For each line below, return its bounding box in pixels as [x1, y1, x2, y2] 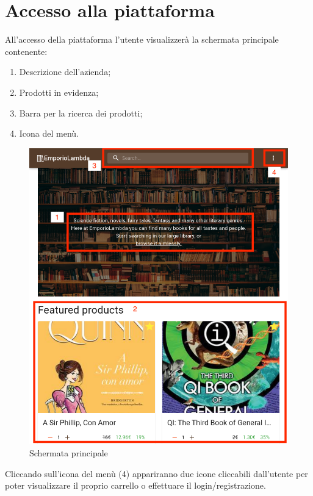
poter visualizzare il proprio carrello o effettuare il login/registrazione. [5, 479, 266, 492]
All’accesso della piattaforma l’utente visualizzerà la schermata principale [5, 33, 279, 46]
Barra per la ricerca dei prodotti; [19, 106, 143, 119]
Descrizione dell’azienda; [19, 65, 111, 78]
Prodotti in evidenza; [19, 85, 99, 98]
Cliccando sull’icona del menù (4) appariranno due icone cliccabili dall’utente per [5, 467, 308, 480]
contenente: [5, 45, 48, 57]
